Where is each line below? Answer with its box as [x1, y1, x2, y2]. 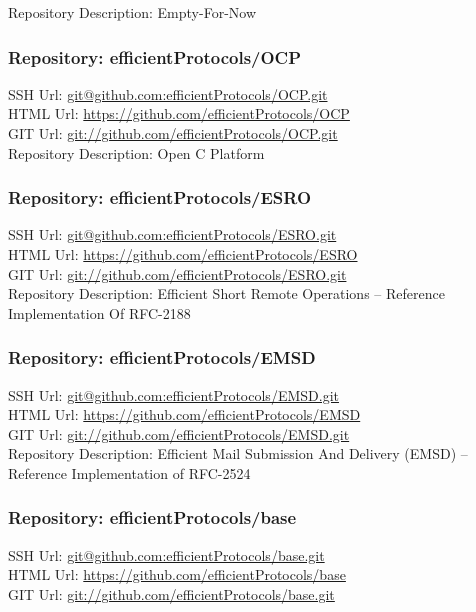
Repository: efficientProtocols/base [8, 505, 297, 530]
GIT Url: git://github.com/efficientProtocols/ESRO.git [8, 263, 347, 284]
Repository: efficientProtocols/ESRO [8, 185, 312, 210]
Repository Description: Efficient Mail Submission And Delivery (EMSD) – [8, 443, 468, 464]
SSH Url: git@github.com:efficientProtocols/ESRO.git [8, 224, 337, 245]
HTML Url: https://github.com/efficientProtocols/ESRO [8, 244, 358, 264]
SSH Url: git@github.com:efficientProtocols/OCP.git [8, 83, 328, 104]
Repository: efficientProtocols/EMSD [8, 345, 316, 370]
